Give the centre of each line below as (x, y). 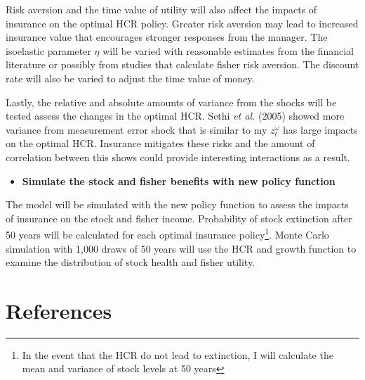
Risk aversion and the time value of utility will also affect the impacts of (161, 9)
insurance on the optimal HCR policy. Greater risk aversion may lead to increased (182, 23)
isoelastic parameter (48, 50)
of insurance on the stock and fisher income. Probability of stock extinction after (179, 218)
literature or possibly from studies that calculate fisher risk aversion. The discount (182, 64)
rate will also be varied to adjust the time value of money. (130, 78)
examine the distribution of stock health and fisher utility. (131, 262)
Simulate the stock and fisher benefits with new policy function (179, 180)
